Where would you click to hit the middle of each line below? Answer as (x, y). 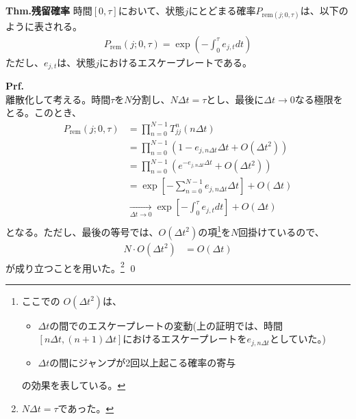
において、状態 (151, 10)
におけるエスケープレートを (185, 339)
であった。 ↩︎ (86, 408)
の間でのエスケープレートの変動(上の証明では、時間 (166, 325)
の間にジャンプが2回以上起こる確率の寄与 (143, 362)
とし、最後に (235, 99)
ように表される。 (44, 26)
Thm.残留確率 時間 (49, 10)
